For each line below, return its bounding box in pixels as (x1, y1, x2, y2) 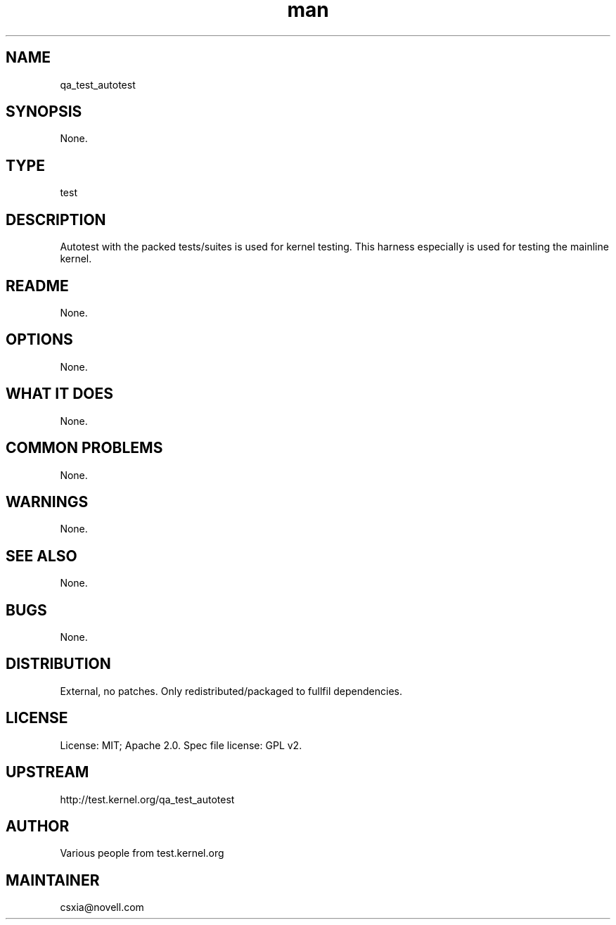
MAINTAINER (6, 871, 100, 889)
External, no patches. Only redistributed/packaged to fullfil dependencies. (60, 684, 402, 697)
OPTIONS (6, 331, 73, 349)
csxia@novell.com (60, 901, 144, 914)
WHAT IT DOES (6, 385, 114, 403)
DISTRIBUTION (6, 655, 111, 673)
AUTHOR (6, 817, 70, 835)
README (6, 276, 69, 295)
